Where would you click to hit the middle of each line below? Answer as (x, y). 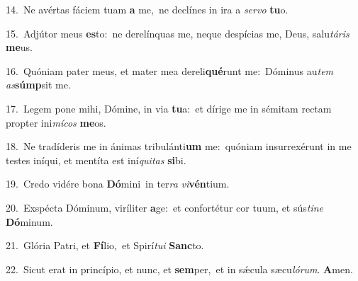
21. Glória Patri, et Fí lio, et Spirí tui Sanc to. (105, 245)
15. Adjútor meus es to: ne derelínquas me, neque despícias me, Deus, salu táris (178, 33)
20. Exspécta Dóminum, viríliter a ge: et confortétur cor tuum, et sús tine (165, 207)
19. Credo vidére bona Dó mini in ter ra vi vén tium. (118, 184)
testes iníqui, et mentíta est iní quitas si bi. (96, 160)
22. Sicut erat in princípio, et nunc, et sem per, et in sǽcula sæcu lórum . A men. (179, 269)
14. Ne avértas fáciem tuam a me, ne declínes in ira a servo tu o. (147, 9)
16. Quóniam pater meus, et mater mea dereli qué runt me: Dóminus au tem (170, 70)
